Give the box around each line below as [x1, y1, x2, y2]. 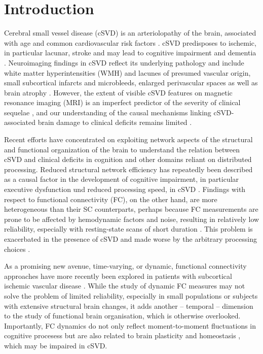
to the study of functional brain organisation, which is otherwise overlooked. [4, 310, 241, 321]
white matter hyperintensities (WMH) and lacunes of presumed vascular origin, [4, 67, 251, 78]
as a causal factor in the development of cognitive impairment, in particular [4, 174, 239, 184]
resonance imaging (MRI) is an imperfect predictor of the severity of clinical [4, 97, 241, 108]
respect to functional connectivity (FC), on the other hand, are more [4, 194, 217, 204]
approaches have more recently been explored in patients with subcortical [4, 270, 232, 281]
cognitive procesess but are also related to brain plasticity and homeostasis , [4, 330, 241, 341]
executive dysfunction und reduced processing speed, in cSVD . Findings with [4, 184, 246, 195]
